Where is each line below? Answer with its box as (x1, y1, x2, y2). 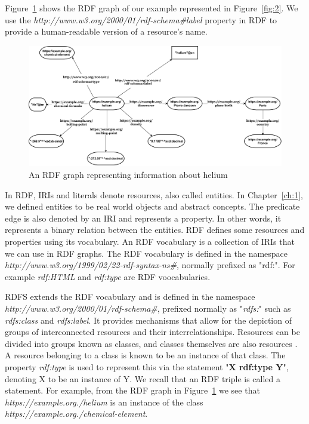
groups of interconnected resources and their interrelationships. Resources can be (5, 325, 300, 338)
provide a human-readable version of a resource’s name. (5, 25, 208, 38)
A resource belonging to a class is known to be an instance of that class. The (5, 349, 286, 361)
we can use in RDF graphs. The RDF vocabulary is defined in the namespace (5, 247, 288, 259)
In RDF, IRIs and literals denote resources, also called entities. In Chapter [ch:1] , (5, 188, 303, 201)
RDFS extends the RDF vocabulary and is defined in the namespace (5, 290, 255, 303)
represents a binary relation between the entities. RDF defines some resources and (5, 223, 305, 236)
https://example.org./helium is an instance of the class (5, 395, 203, 408)
